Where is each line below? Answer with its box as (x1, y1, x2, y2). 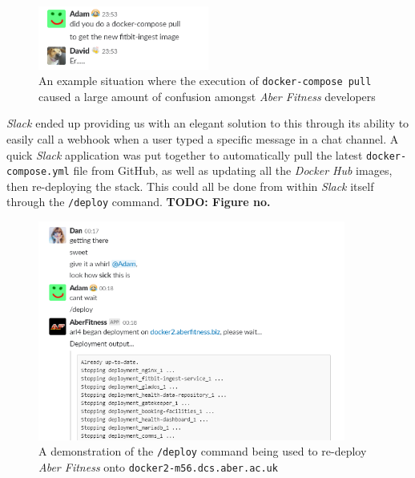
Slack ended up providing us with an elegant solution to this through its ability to (6, 115, 409, 132)
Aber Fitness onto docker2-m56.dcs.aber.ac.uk (38, 459, 278, 476)
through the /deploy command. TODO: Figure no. (6, 193, 271, 210)
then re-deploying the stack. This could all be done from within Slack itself (6, 177, 374, 194)
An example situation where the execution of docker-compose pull (38, 72, 372, 89)
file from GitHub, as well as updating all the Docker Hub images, (73, 162, 393, 179)
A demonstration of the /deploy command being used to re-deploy (38, 443, 367, 460)
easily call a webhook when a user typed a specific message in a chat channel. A (6, 130, 399, 147)
